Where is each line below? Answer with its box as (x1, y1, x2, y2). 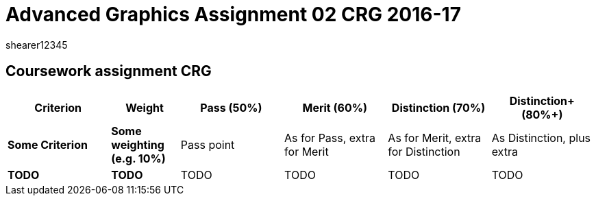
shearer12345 (5, 38, 68, 51)
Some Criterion (8, 137, 88, 152)
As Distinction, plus (491, 130, 591, 145)
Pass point (180, 137, 235, 152)
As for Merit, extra (388, 130, 482, 145)
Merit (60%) (302, 100, 367, 115)
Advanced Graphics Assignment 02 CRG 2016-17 (5, 3, 461, 26)
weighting (111, 137, 164, 152)
